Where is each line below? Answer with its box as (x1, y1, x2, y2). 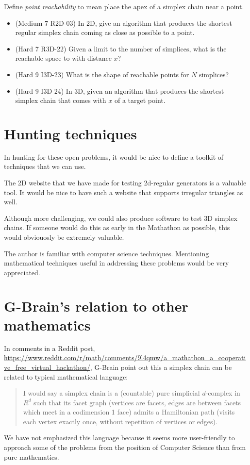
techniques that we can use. (4, 161, 86, 171)
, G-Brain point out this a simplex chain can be (90, 362, 232, 372)
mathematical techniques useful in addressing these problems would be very (4, 258, 229, 268)
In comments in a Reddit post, (4, 343, 95, 353)
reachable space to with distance (15, 53, 112, 63)
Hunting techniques (4, 123, 137, 143)
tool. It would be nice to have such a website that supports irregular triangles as (4, 187, 243, 197)
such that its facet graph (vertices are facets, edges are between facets (33, 397, 241, 407)
